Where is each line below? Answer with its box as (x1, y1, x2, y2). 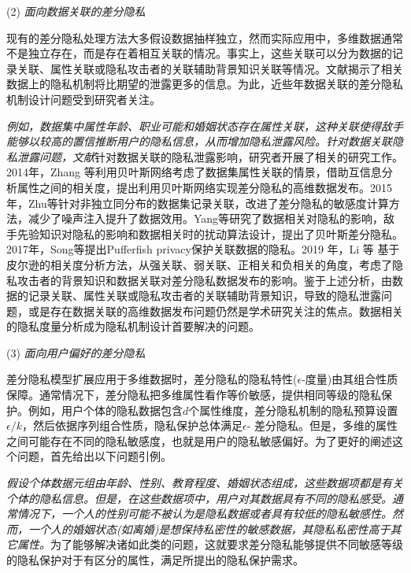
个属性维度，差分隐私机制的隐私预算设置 (188, 401, 398, 418)
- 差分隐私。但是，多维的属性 (246, 417, 398, 434)
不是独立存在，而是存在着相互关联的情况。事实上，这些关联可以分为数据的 (6, 45, 392, 61)
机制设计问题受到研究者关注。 (6, 91, 161, 107)
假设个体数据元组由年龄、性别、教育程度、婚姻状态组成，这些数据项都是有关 (6, 475, 403, 491)
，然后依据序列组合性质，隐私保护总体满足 (21, 417, 243, 434)
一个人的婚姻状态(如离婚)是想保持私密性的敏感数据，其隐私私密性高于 (28, 520, 391, 537)
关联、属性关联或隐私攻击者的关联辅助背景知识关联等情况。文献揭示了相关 (17, 60, 403, 76)
